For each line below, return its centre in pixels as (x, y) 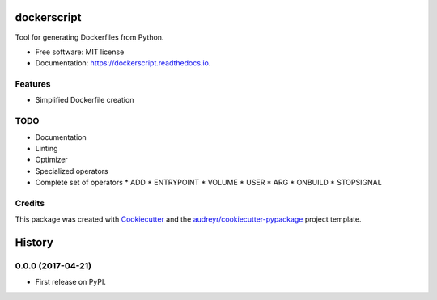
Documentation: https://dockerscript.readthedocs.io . (123, 63)
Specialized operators (72, 171)
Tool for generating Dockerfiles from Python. (89, 37)
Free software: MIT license (80, 52)
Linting (47, 148)
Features (33, 84)
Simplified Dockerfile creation (85, 100)
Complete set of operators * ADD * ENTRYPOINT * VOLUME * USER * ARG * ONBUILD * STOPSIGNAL (208, 183)
